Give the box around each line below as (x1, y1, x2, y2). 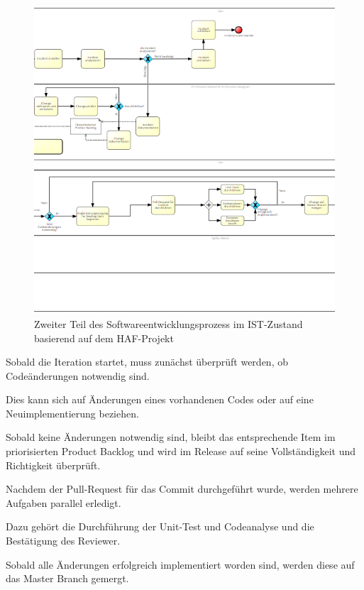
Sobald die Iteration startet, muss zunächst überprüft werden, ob (6, 354, 288, 369)
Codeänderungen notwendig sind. (6, 368, 150, 383)
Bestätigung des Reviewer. (6, 533, 121, 548)
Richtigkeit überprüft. (6, 457, 101, 472)
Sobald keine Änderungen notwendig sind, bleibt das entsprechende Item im (6, 430, 336, 444)
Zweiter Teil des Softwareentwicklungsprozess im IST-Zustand (34, 316, 303, 331)
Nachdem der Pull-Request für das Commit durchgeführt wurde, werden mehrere (6, 481, 358, 496)
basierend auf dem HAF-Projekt (34, 330, 174, 345)
